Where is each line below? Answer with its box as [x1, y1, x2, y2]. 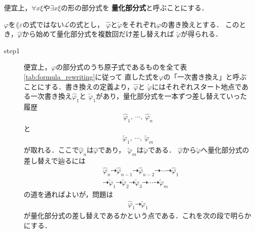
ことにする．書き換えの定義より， [24, 81, 134, 91]
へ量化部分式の [201, 145, 250, 155]
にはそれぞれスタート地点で [151, 81, 242, 91]
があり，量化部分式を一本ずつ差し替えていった [96, 91, 247, 101]
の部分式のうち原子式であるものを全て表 [56, 62, 187, 72]
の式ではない [22, 19, 64, 29]
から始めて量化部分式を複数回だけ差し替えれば [22, 29, 174, 39]
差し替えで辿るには [24, 155, 86, 166]
